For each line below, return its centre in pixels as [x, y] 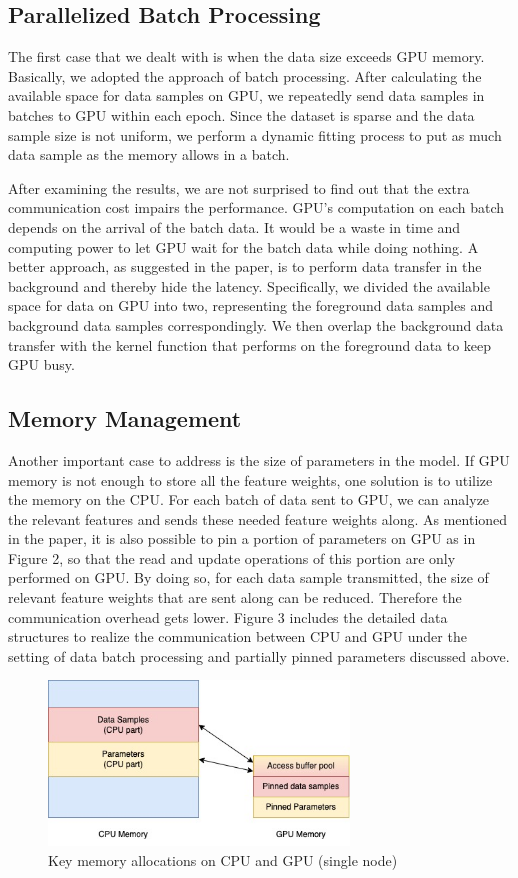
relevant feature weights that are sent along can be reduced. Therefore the [235, 597]
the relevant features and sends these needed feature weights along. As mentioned [258, 518]
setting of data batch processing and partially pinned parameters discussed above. [259, 655]
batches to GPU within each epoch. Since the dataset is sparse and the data [241, 114]
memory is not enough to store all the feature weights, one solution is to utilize [250, 479]
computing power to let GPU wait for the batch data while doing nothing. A [243, 246]
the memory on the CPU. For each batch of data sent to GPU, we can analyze [249, 499]
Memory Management [125, 418]
